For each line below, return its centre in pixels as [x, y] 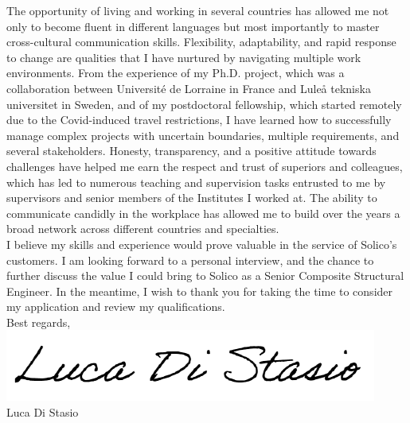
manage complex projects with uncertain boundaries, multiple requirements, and [203, 135]
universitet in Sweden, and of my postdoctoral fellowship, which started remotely [204, 104]
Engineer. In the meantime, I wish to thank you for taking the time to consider [200, 291]
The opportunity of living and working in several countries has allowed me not [198, 10]
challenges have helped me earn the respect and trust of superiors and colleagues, [205, 166]
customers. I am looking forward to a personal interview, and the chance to [190, 260]
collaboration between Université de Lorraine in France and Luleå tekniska [189, 88]
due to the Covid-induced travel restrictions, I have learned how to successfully [199, 120]
